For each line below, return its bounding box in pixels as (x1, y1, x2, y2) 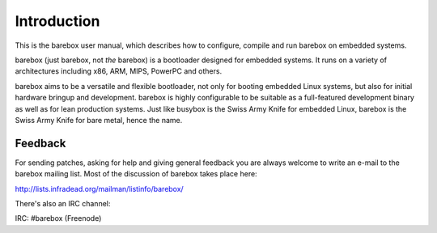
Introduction (15, 12, 100, 30)
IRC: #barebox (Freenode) (15, 214, 102, 223)
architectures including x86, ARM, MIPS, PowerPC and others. (15, 66, 223, 76)
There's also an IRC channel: (15, 198, 111, 208)
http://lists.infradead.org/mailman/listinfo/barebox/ (15, 184, 184, 193)
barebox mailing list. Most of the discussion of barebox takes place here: (15, 169, 258, 179)
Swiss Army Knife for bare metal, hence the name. (15, 115, 183, 125)
